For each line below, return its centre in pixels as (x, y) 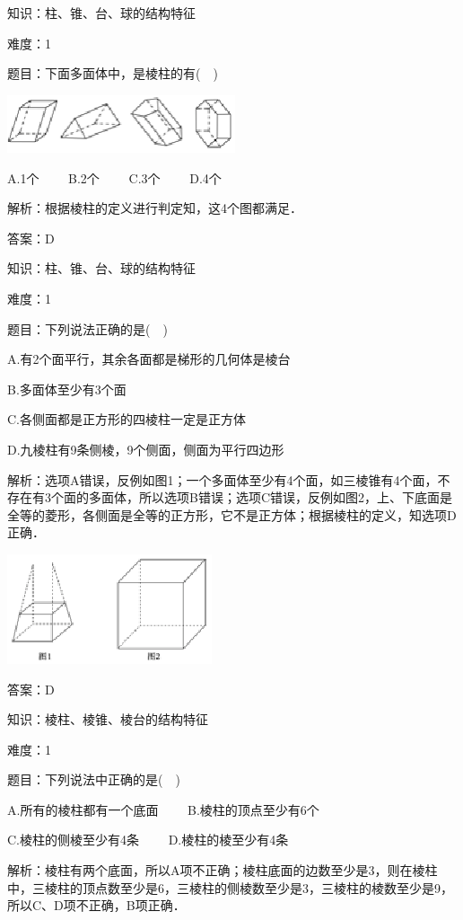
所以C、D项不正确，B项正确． (96, 905)
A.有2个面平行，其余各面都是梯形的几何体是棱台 (149, 359)
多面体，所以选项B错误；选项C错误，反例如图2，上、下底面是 (271, 497)
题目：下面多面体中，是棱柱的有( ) (113, 73)
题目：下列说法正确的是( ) (87, 328)
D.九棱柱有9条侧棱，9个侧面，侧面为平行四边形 (146, 450)
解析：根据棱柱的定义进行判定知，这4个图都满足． (155, 208)
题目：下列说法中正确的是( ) (94, 779)
